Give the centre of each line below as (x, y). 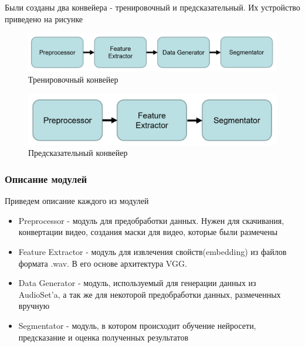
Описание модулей (46, 178)
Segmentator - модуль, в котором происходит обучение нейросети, (137, 325)
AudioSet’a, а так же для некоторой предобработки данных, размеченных (150, 294)
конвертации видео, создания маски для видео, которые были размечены (148, 232)
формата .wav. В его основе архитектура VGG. (103, 263)
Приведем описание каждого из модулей (77, 201)
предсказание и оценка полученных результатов (104, 337)
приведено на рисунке (44, 18)
